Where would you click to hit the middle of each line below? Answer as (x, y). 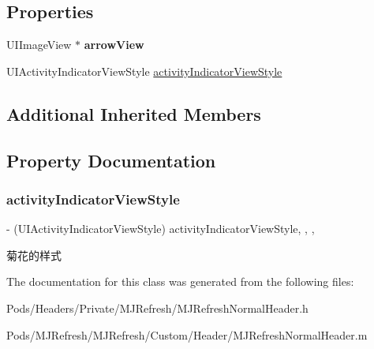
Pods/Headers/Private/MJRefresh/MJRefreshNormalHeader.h (157, 308)
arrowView (114, 45)
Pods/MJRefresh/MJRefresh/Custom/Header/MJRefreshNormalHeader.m (187, 334)
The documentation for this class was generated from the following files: (180, 281)
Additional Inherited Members (134, 113)
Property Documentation (111, 160)
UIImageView (39, 45)
